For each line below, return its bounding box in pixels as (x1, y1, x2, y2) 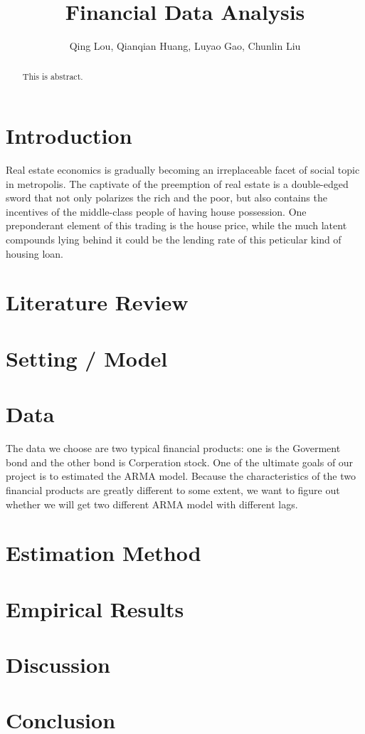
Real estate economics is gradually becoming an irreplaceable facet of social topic (6, 162, 360, 177)
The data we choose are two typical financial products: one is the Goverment (6, 441, 341, 456)
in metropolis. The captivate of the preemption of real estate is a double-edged (6, 176, 349, 191)
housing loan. (6, 246, 63, 261)
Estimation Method (6, 538, 201, 567)
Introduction (6, 121, 132, 150)
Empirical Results (6, 594, 184, 623)
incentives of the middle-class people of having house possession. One (6, 204, 307, 219)
